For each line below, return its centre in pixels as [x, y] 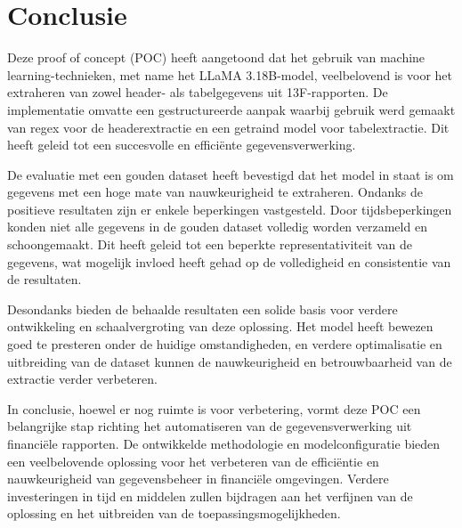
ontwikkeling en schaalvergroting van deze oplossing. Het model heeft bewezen [220, 326]
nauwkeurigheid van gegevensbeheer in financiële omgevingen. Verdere [198, 479]
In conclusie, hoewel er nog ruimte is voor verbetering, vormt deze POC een [214, 408]
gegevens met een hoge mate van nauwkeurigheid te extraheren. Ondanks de [215, 192]
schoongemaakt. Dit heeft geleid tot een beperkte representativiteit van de [210, 244]
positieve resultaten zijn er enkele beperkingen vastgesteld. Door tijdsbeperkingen [230, 209]
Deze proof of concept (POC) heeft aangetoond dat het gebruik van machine [216, 57]
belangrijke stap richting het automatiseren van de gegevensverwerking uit [210, 426]
